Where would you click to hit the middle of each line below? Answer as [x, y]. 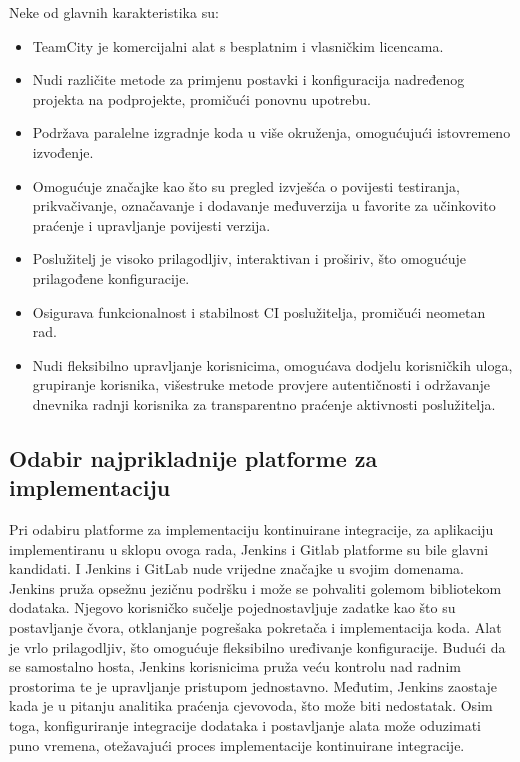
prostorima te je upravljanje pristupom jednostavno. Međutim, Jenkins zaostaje [253, 685]
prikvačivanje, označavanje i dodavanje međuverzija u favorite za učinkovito [264, 205]
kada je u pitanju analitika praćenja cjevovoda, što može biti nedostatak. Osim [251, 705]
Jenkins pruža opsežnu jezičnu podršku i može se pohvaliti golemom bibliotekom [255, 587]
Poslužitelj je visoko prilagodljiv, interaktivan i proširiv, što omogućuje [249, 258]
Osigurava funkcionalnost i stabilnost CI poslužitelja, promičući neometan [259, 311]
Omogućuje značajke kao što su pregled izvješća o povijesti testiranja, [246, 185]
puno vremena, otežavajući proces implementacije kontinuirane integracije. [237, 744]
